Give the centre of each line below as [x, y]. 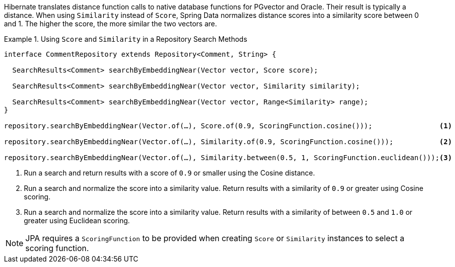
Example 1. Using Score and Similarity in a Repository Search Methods [126, 39]
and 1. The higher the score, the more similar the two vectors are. [111, 24]
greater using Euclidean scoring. [77, 221]
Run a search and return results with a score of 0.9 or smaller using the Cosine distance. [170, 173]
